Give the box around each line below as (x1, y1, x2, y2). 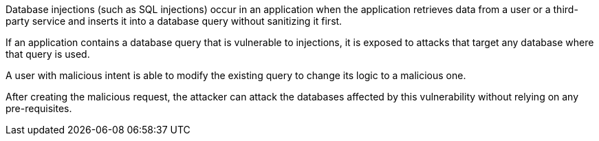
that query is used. (6, 48, 90, 60)
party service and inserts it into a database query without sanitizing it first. (6, 15, 342, 27)
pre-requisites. (6, 102, 72, 114)
